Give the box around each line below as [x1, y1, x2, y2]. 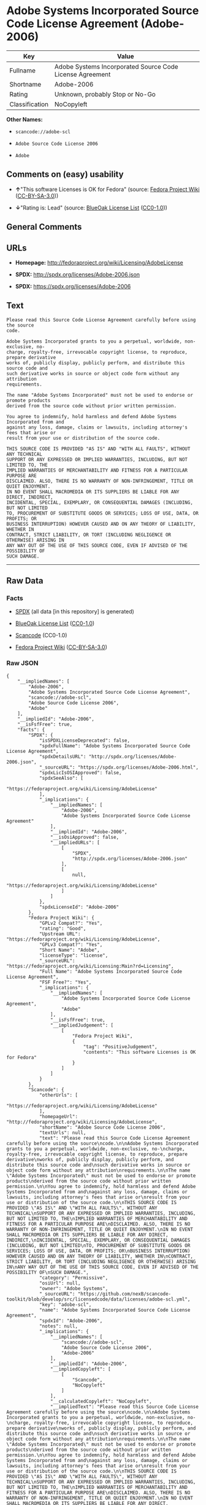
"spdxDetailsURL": [39, 753, 86, 760]
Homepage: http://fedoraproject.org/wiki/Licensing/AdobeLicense [15, 259, 183, 266]
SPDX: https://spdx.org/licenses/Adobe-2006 [15, 282, 131, 290]
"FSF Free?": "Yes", [39, 979, 92, 986]
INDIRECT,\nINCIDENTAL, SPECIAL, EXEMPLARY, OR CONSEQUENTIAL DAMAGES [6, 1237, 191, 1243]
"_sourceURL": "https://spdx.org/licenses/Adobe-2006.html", [39, 764, 199, 771]
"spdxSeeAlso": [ [39, 775, 84, 781]
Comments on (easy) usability [6, 169, 124, 180]
